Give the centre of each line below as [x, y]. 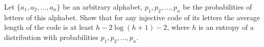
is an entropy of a [226, 27]
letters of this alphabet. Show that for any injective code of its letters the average [132, 17]
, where [178, 27]
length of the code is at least [49, 27]
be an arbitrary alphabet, [103, 7]
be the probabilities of [217, 7]
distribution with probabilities [51, 37]
